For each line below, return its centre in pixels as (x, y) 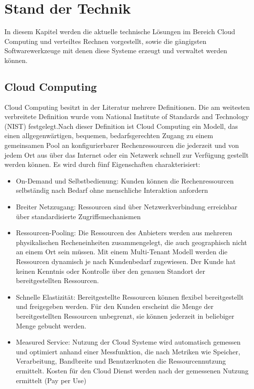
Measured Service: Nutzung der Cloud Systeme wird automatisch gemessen (128, 342)
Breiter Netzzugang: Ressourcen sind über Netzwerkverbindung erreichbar (127, 207)
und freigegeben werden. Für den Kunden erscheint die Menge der (115, 306)
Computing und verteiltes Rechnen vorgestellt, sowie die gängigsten (106, 41)
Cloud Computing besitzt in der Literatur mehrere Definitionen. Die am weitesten (127, 107)
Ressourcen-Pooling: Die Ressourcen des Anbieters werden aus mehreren (124, 233)
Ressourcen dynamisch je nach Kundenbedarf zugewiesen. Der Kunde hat (126, 261)
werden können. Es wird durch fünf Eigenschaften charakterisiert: (102, 164)
